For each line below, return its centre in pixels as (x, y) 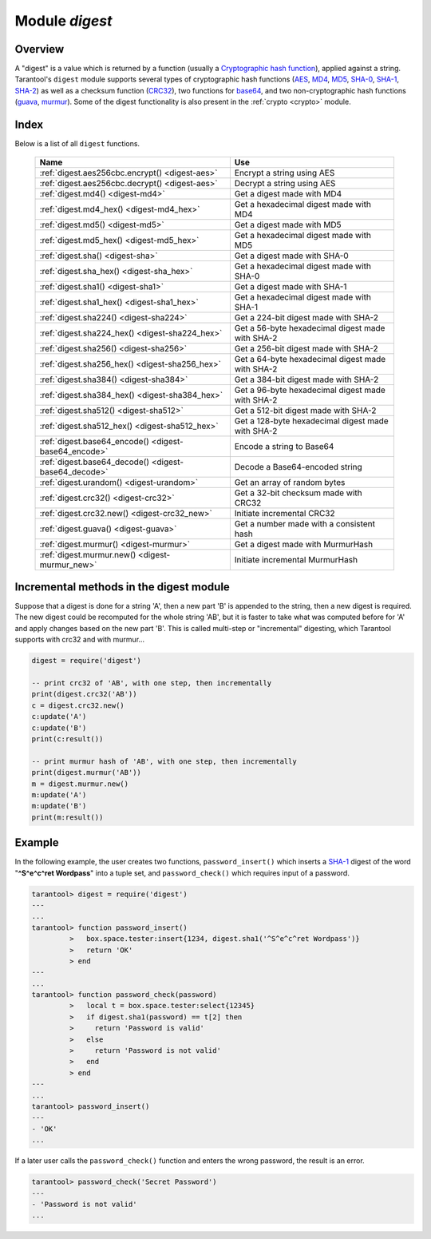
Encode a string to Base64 (284, 446)
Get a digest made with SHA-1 (291, 286)
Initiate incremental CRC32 (285, 513)
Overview (40, 49)
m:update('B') (59, 806)
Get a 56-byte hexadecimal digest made (310, 328)
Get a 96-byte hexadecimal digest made (310, 390)
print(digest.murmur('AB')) (86, 772)
